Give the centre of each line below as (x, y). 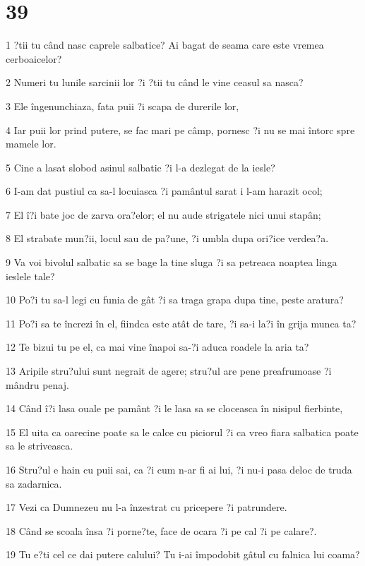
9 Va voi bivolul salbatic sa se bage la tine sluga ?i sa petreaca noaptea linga (172, 262)
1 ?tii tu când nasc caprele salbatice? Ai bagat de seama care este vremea (165, 45)
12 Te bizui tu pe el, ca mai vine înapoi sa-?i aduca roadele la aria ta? (157, 347)
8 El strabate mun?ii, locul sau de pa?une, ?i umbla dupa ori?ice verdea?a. (167, 238)
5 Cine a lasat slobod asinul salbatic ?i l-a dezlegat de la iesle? (140, 167)
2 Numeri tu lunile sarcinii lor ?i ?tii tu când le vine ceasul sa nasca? (155, 82)
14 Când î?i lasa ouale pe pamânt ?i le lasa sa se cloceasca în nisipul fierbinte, (174, 408)
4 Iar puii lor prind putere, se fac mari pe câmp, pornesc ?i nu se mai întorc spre (180, 130)
